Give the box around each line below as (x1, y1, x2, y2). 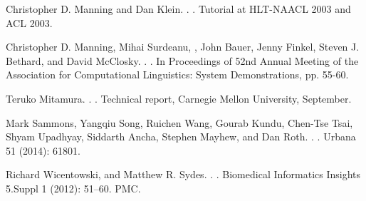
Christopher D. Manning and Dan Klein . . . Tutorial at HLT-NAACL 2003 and (6, 1, 351, 16)
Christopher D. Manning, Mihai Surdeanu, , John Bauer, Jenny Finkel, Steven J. (6, 39, 360, 54)
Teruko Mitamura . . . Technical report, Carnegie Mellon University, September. (6, 91, 352, 105)
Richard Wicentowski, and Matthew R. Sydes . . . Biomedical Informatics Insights (6, 167, 361, 182)
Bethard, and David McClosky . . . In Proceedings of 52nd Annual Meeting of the (6, 53, 359, 68)
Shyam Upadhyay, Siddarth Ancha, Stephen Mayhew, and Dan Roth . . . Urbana (6, 129, 356, 144)
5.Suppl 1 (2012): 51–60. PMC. (6, 180, 141, 195)
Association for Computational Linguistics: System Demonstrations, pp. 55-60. (6, 67, 349, 82)
